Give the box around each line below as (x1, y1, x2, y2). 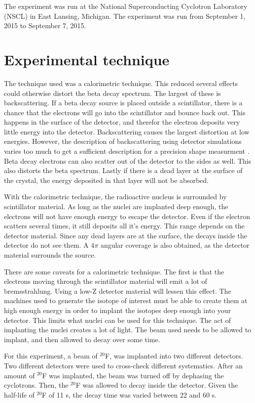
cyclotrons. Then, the (4, 380, 69, 390)
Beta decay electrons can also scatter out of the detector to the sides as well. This (4, 155, 252, 166)
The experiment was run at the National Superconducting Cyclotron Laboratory (4, 1, 248, 11)
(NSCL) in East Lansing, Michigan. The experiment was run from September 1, (4, 10, 246, 21)
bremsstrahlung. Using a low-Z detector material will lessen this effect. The (4, 285, 231, 296)
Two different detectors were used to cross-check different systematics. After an (4, 360, 243, 370)
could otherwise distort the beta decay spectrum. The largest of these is (4, 88, 221, 98)
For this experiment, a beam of (4, 351, 98, 361)
